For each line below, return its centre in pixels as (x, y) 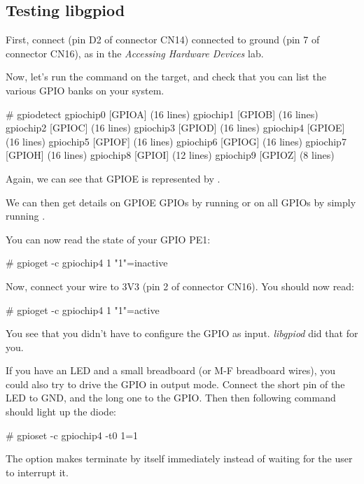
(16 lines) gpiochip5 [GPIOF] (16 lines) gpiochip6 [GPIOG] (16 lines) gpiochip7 (176, 141)
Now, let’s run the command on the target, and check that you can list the (166, 77)
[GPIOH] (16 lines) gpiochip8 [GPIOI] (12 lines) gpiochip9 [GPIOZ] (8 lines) (170, 155)
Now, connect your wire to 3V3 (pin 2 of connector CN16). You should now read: (180, 286)
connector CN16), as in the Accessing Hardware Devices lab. (135, 53)
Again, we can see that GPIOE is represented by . (113, 178)
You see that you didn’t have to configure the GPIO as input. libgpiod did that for (182, 333)
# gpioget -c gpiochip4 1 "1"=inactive (87, 263)
